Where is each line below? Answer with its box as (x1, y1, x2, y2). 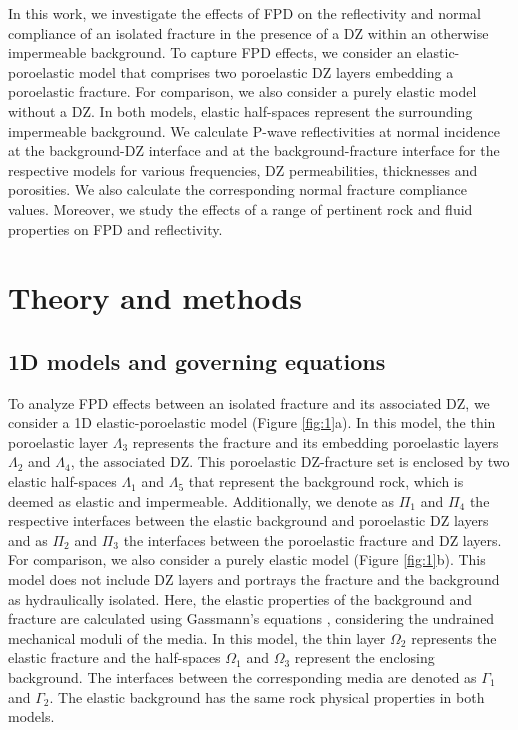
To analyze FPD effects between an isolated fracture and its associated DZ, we (8, 392, 490, 413)
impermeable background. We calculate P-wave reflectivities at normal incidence (8, 120, 500, 141)
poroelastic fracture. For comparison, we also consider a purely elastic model (8, 81, 477, 102)
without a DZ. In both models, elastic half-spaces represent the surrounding (8, 100, 473, 121)
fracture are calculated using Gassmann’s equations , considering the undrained (8, 608, 495, 629)
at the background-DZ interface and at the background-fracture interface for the (8, 140, 500, 161)
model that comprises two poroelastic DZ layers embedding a (78, 61, 454, 82)
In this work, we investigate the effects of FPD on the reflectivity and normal (8, 3, 482, 23)
